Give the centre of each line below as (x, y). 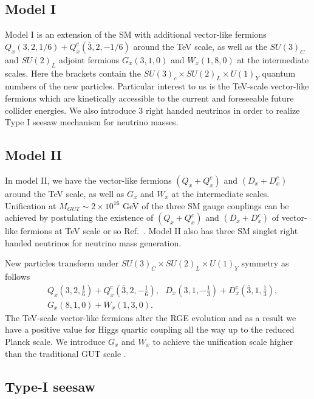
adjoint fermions (89, 59)
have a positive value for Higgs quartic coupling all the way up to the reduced (150, 329)
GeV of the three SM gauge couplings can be (206, 205)
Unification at (31, 205)
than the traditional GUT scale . (66, 353)
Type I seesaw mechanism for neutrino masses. (92, 122)
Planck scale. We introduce (55, 341)
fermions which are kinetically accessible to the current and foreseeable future (149, 98)
